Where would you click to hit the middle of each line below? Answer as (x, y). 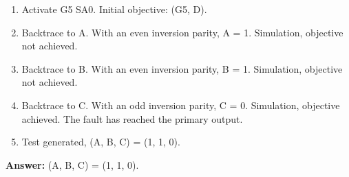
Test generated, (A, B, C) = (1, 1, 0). (101, 142)
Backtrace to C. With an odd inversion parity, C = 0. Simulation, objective (181, 105)
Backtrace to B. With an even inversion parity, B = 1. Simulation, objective (182, 68)
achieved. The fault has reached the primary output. (132, 118)
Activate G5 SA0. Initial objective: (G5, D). (114, 9)
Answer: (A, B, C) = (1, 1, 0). (72, 164)
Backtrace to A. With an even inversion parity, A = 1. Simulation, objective (182, 32)
